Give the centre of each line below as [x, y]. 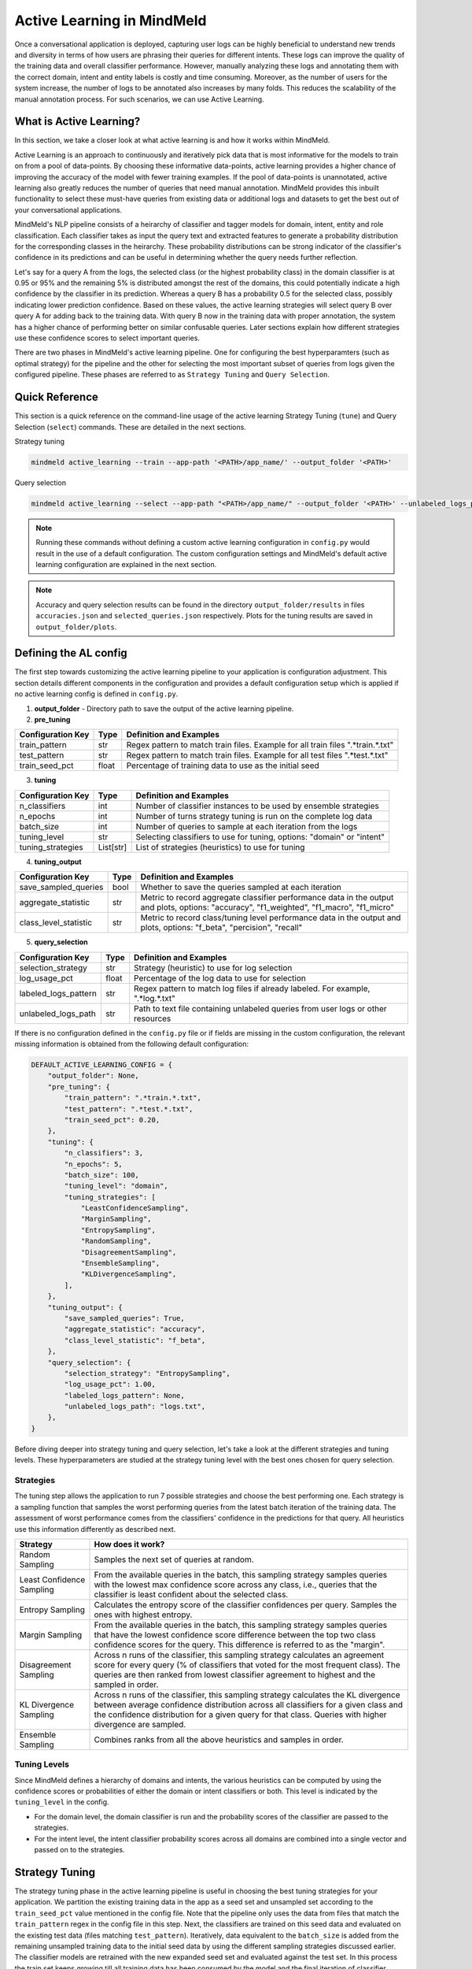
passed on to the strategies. [79, 1850]
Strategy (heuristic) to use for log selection [213, 967]
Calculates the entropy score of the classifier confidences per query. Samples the [245, 1604]
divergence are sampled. [140, 1724]
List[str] [112, 847]
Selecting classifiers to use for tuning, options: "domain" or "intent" [260, 836]
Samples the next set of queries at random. [174, 1559]
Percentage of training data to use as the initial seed [223, 766]
